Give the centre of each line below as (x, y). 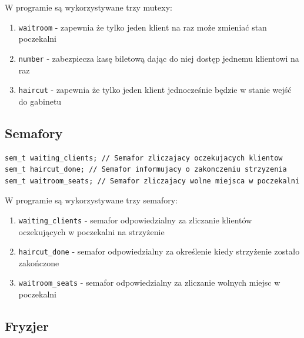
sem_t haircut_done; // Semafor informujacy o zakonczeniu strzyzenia (146, 170)
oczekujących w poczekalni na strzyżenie (91, 231)
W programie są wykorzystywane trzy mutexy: (88, 7)
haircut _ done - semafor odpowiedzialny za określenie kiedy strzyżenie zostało (159, 251)
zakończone (39, 262)
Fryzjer (27, 326)
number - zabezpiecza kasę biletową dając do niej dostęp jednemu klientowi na (159, 58)
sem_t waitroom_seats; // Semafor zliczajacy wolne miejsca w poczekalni (152, 181)
